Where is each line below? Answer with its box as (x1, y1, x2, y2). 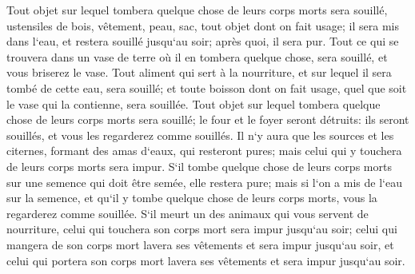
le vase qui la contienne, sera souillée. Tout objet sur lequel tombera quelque (6, 95, 381, 112)
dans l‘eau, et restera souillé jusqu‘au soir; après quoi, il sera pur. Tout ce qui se (6, 33, 399, 50)
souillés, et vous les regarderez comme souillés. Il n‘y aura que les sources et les (6, 126, 394, 143)
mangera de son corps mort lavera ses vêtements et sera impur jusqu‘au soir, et (6, 236, 394, 252)
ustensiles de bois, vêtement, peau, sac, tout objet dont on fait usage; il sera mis (6, 17, 400, 34)
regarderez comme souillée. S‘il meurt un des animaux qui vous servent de (6, 205, 369, 221)
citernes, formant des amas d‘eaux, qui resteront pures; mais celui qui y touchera (6, 142, 402, 159)
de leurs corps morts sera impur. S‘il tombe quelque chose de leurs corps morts (6, 157, 392, 174)
